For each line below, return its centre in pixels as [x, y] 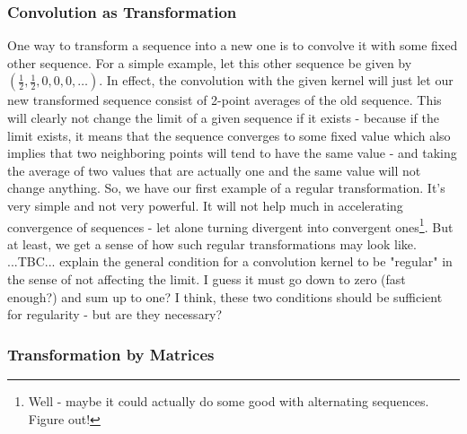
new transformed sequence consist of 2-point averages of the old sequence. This [225, 100]
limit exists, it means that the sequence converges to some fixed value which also [229, 135]
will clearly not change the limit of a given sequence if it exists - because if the [223, 117]
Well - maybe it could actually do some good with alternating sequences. [229, 401]
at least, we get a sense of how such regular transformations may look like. [212, 243]
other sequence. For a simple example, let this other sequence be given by [210, 62]
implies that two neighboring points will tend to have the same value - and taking [232, 153]
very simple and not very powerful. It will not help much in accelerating [205, 205]
